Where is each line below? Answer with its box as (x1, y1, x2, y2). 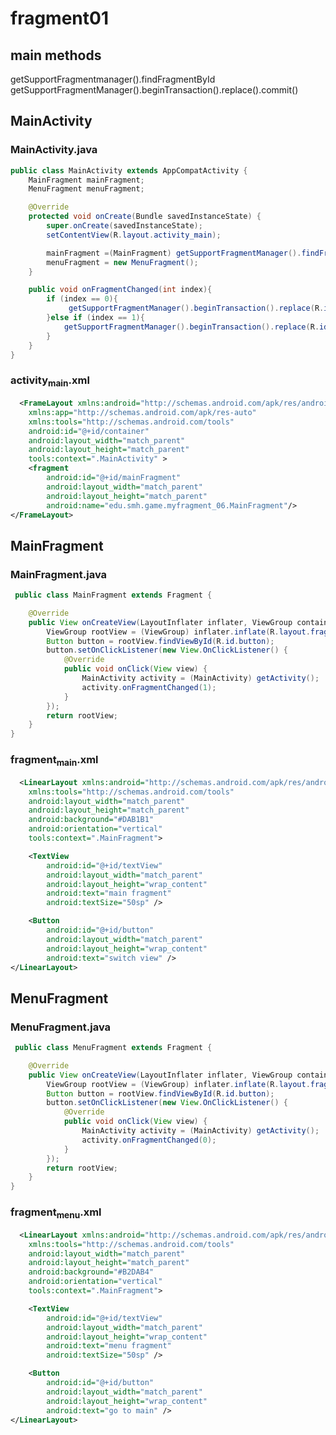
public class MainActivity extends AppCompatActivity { (10, 165, 248, 176)
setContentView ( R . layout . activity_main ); (46, 230, 222, 240)
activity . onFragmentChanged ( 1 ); (81, 682, 217, 692)
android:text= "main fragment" (46, 888, 172, 899)
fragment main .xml (10, 753, 99, 769)
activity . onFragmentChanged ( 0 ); (81, 1135, 217, 1145)
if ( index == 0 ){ (46, 294, 118, 304)
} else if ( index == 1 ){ (46, 313, 145, 323)
